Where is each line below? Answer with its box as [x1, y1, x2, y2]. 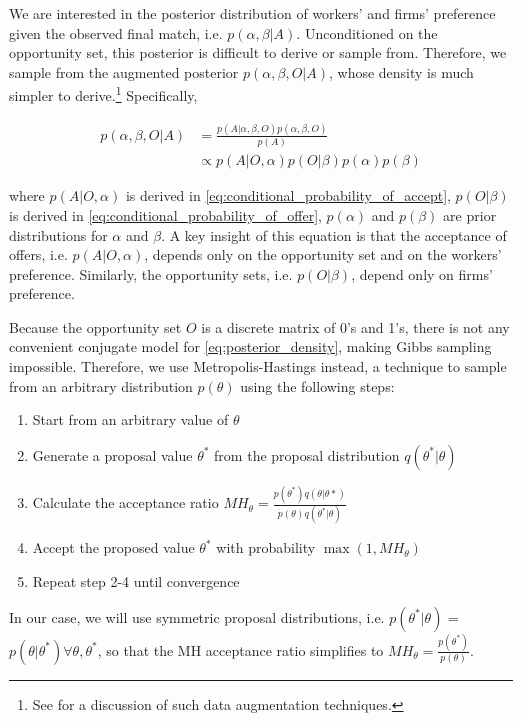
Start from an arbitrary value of [32, 409, 229, 430]
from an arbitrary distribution [9, 375, 193, 396]
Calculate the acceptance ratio [32, 492, 219, 513]
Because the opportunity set [9, 316, 182, 337]
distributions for [9, 224, 108, 245]
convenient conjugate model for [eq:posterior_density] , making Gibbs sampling [9, 336, 492, 357]
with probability [216, 537, 316, 558]
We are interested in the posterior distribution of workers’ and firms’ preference [9, 3, 496, 23]
